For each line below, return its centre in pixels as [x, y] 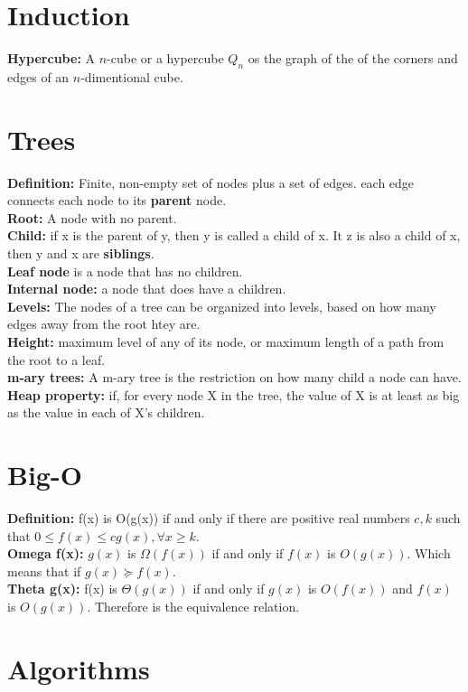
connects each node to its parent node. [117, 200]
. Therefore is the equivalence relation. [193, 607]
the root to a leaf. [56, 359]
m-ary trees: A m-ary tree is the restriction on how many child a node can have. [234, 377]
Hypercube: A [51, 58]
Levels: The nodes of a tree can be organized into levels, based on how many [222, 306]
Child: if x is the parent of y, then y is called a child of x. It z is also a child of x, [234, 235]
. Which [429, 553]
